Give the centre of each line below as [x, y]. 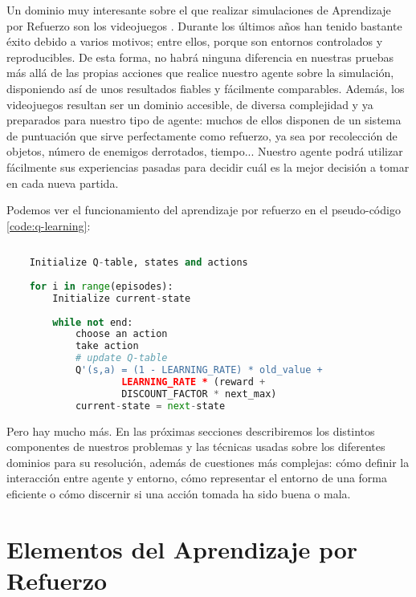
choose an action [121, 334]
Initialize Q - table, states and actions [139, 263]
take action [107, 346]
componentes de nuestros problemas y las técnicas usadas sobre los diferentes [196, 447]
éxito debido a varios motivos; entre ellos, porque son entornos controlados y [195, 41]
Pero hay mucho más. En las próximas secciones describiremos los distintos [191, 430]
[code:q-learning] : [49, 225]
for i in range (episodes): [101, 286]
